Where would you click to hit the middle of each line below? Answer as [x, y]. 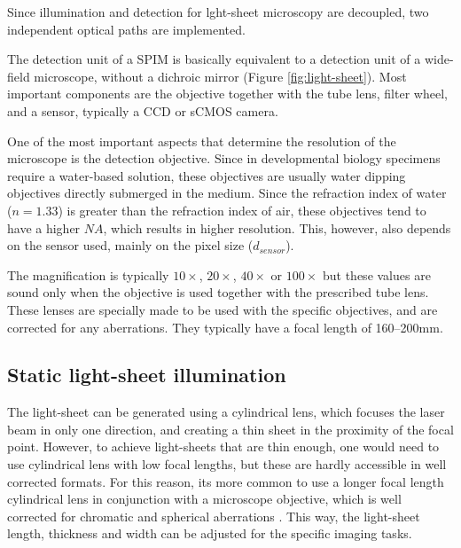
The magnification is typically [88, 274]
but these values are [376, 274]
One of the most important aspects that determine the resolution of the [202, 141]
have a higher [44, 227]
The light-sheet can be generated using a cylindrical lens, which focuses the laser [226, 412]
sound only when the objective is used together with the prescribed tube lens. [218, 292]
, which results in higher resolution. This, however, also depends [277, 227]
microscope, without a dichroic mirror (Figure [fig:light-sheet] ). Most [220, 76]
